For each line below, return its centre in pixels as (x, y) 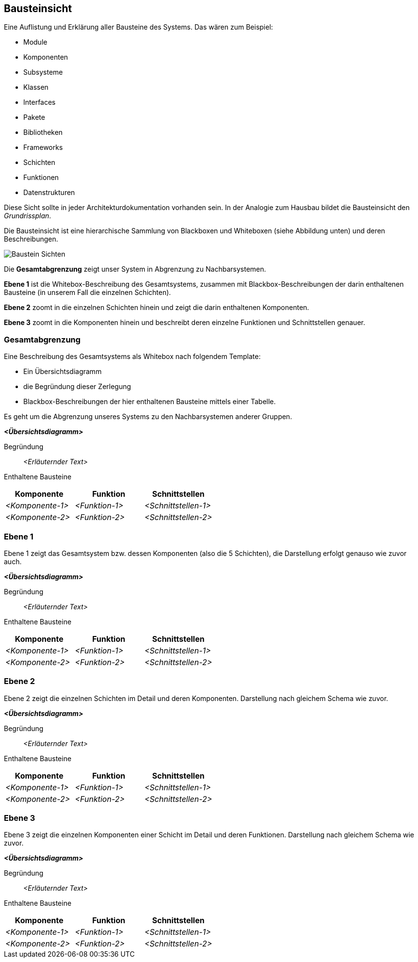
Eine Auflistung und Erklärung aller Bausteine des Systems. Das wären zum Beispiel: (138, 27)
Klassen (36, 87)
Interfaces (40, 102)
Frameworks (43, 147)
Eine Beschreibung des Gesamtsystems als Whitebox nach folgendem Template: (132, 357)
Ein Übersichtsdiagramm (63, 372)
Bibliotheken (43, 132)
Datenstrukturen (49, 193)
